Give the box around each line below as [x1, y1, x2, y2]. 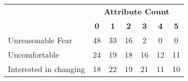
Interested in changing [8, 63, 85, 75]
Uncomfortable [8, 49, 60, 60]
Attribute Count [104, 5, 170, 17]
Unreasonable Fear [8, 34, 72, 46]
